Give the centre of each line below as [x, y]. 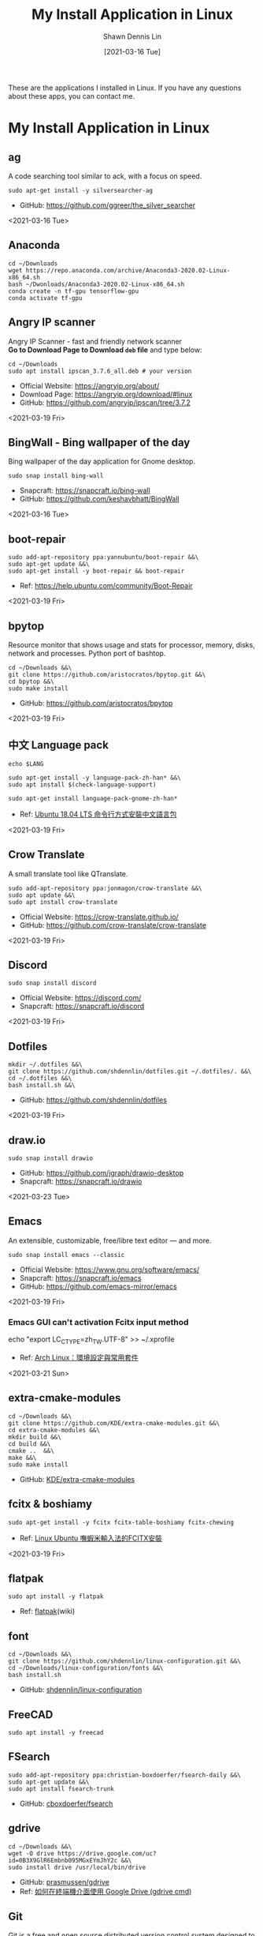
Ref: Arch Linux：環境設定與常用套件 [79, 1357]
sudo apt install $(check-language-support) [82, 784]
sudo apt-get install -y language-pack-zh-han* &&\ [94, 778]
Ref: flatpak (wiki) [47, 1611]
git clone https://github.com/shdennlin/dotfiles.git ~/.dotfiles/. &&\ [130, 1071]
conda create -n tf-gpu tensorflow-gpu [74, 291]
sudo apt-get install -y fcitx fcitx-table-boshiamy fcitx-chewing [121, 1522]
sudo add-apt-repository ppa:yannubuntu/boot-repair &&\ [104, 557]
